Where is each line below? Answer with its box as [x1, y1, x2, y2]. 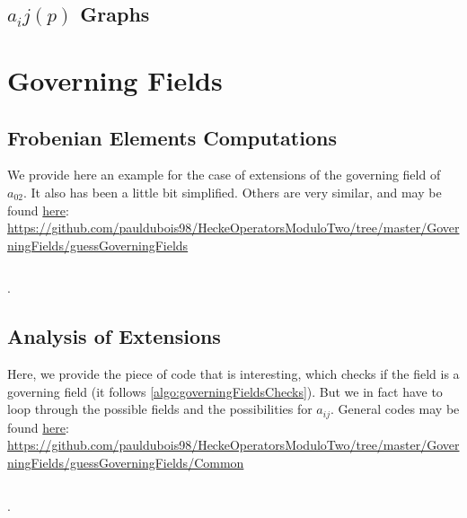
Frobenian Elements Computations [7, 123, 337, 151]
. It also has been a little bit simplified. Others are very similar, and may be [22, 182, 442, 201]
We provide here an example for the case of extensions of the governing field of [7, 165, 441, 184]
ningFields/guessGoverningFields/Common [7, 452, 244, 471]
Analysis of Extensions [7, 322, 221, 350]
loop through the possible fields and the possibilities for [7, 399, 313, 418]
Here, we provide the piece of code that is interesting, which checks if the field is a [7, 364, 460, 383]
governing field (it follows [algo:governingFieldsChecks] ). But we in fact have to [7, 382, 443, 400]
